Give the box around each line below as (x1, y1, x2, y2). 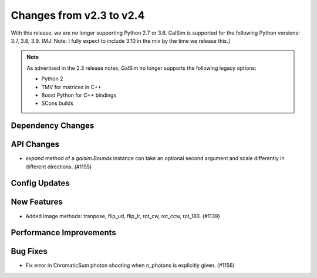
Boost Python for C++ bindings (41, 91, 117, 99)
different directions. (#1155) (25, 163, 92, 170)
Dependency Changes (11, 121, 95, 131)
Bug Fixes (11, 246, 48, 256)
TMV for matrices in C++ (41, 83, 102, 90)
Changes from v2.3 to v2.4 (11, 9, 145, 22)
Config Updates (11, 178, 70, 188)
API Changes (11, 140, 60, 150)
